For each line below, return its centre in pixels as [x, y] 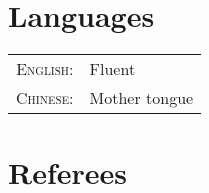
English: [45, 69]
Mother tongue [141, 98]
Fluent [112, 69]
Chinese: [45, 98]
